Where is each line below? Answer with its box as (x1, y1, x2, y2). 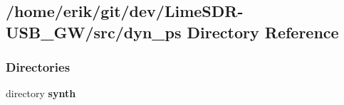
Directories (6, 58, 71, 76)
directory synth (6, 86, 76, 101)
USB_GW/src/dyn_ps (6, 21, 182, 43)
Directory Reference (187, 21, 339, 43)
